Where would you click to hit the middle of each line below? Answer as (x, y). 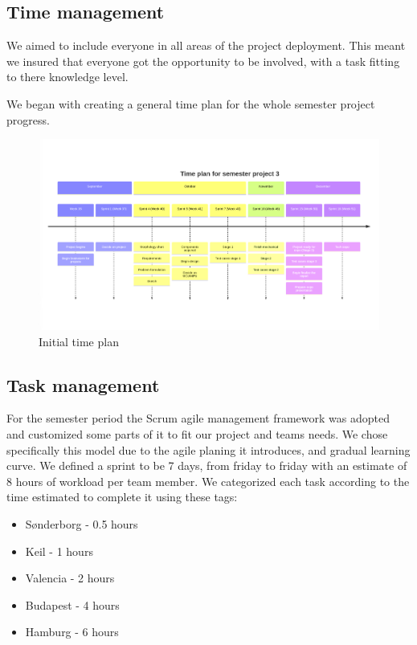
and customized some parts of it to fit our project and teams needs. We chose (197, 434)
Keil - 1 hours (59, 551)
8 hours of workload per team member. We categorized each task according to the (208, 481)
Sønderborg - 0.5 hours (82, 524)
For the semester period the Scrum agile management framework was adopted (198, 418)
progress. (28, 119)
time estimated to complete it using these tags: (122, 497)
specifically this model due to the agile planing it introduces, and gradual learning (208, 449)
